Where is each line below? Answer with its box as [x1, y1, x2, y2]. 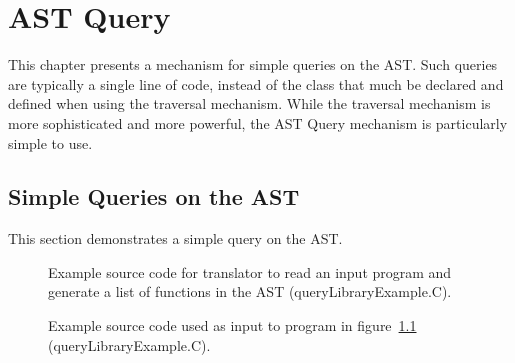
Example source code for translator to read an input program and [48, 261, 452, 282]
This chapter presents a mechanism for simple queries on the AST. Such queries [8, 54, 498, 75]
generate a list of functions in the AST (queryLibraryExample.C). [48, 281, 452, 302]
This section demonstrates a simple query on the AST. [8, 228, 343, 249]
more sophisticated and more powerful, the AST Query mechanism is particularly [8, 112, 508, 133]
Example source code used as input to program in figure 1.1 [48, 315, 417, 336]
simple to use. [8, 132, 93, 153]
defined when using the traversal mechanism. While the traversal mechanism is [8, 93, 491, 114]
